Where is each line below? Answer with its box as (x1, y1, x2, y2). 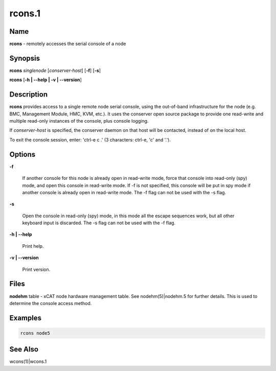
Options (9, 150, 36, 158)
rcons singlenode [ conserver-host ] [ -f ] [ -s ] (9, 67, 101, 74)
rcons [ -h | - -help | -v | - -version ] (9, 77, 82, 83)
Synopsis (9, 54, 40, 62)
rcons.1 (9, 8, 41, 19)
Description (9, 90, 48, 99)
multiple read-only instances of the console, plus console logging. (9, 118, 149, 124)
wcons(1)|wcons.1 (9, 358, 47, 365)
